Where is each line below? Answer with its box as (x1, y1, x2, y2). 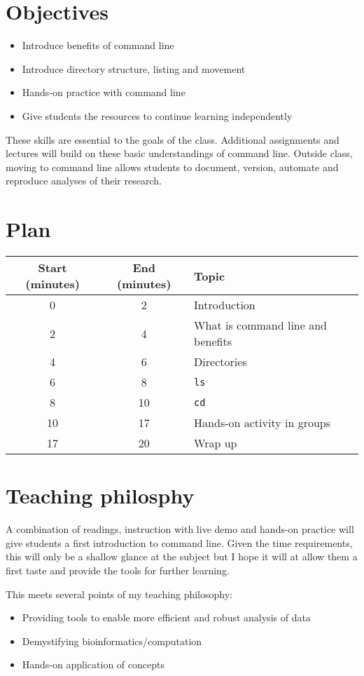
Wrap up (194, 435, 237, 451)
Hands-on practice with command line (22, 85, 185, 100)
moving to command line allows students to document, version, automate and (6, 159, 339, 174)
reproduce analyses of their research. (6, 173, 162, 188)
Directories (194, 353, 247, 370)
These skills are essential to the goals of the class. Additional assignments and (6, 132, 339, 147)
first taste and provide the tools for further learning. (6, 562, 230, 577)
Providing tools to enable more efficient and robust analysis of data (22, 610, 311, 625)
